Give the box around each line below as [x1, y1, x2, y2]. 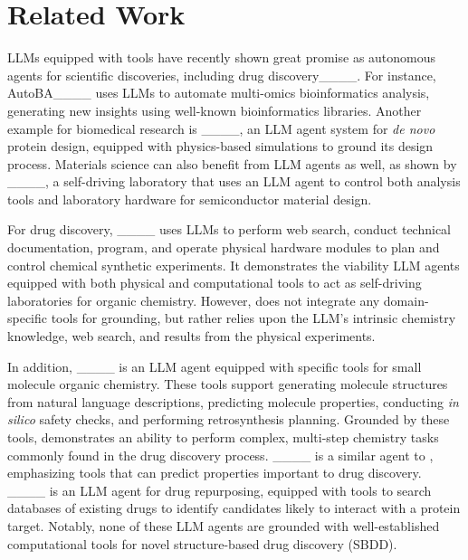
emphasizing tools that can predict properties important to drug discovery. [7, 463, 422, 482]
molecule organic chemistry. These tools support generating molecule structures [7, 375, 448, 394]
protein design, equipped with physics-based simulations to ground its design [7, 137, 434, 156]
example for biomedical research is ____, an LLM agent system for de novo [7, 119, 435, 138]
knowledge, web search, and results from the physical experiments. [7, 327, 376, 346]
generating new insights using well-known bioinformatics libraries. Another [7, 100, 422, 119]
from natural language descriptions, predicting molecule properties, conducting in [7, 392, 459, 411]
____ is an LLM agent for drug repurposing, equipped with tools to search [7, 480, 432, 499]
